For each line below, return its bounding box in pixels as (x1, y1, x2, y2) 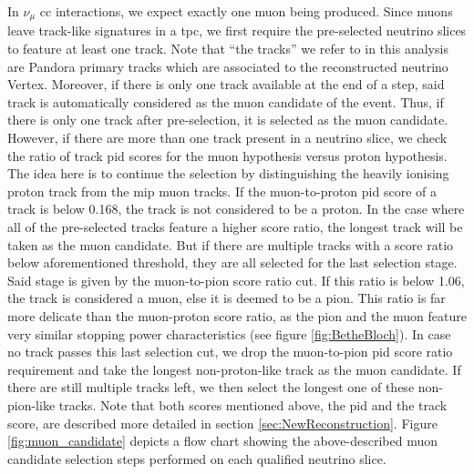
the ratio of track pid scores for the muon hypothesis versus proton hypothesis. (7, 146, 448, 165)
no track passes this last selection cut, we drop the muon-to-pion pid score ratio (7, 342, 453, 361)
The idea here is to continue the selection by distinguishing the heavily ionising (7, 164, 449, 183)
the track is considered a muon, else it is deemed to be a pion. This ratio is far (7, 288, 446, 308)
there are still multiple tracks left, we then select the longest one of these (7, 378, 415, 397)
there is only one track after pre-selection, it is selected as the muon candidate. (7, 110, 448, 129)
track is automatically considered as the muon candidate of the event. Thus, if (7, 92, 444, 111)
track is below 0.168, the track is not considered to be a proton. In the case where (7, 199, 465, 218)
